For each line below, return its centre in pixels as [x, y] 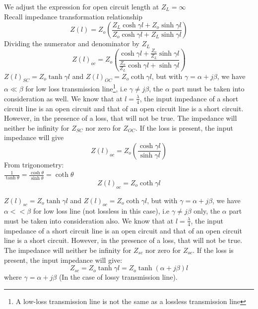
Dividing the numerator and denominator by [72, 43]
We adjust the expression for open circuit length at [82, 6]
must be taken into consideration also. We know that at [89, 220]
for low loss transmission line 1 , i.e [76, 88]
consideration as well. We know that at [63, 98]
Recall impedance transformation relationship [73, 16]
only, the [207, 211]
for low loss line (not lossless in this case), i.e [101, 211]
